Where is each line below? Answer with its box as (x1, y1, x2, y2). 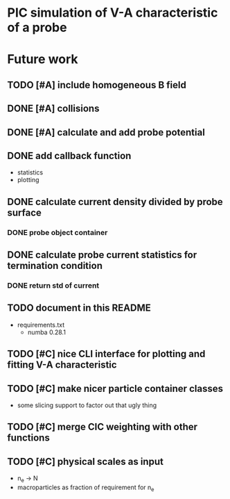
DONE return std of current (7, 280, 100, 290)
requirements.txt (17, 320, 65, 329)
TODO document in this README (7, 302, 151, 314)
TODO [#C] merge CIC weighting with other (7, 421, 198, 433)
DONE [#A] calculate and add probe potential (7, 126, 206, 138)
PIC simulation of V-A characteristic (7, 5, 218, 21)
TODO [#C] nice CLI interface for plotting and (7, 348, 206, 360)
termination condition (7, 260, 103, 272)
